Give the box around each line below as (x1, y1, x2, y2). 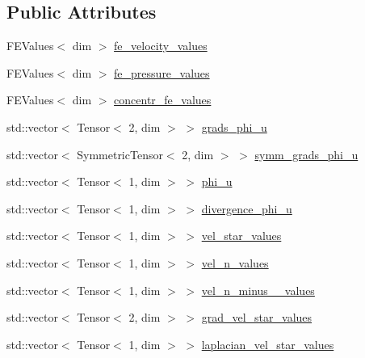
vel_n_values (201, 254, 269, 271)
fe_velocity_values (114, 37, 208, 54)
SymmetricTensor (77, 145, 163, 162)
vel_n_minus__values (201, 281, 315, 298)
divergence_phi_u (201, 200, 292, 217)
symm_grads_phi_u (254, 145, 359, 162)
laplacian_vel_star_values (201, 335, 334, 352)
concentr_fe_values (114, 91, 212, 108)
